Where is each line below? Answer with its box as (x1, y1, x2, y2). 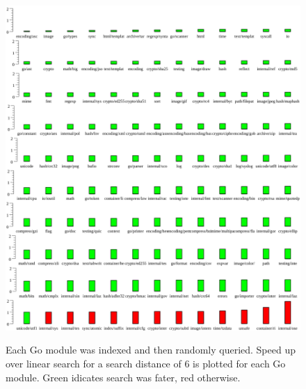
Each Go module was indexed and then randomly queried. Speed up (6, 342, 296, 357)
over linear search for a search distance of (6, 356, 182, 371)
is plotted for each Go (193, 356, 286, 371)
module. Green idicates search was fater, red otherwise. (6, 370, 241, 384)
